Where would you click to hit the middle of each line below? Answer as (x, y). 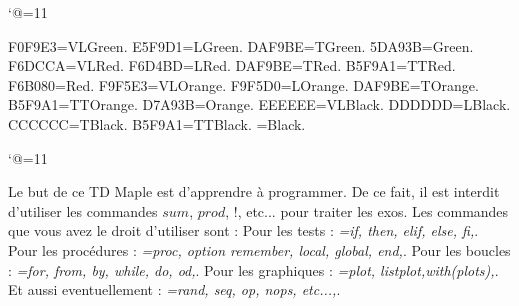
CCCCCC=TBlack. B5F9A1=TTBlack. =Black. (157, 123)
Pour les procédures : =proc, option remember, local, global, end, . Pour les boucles (259, 249)
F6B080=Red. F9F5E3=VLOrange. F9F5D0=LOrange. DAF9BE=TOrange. (243, 84)
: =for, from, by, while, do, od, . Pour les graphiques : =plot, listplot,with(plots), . (253, 269)
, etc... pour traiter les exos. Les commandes (373, 210)
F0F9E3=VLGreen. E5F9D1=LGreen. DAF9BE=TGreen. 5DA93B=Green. (241, 45)
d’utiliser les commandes (83, 210)
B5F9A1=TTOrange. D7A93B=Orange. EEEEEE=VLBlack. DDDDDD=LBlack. (259, 104)
